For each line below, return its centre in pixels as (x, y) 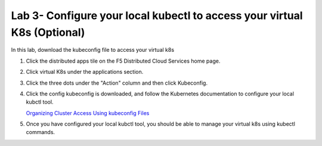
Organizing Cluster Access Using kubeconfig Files (88, 113)
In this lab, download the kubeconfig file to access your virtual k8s (93, 50)
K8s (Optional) (48, 32)
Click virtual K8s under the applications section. (85, 72)
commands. (41, 132)
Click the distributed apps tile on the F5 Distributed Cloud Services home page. (123, 61)
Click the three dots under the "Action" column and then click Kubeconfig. (117, 83)
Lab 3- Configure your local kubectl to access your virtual (157, 15)
